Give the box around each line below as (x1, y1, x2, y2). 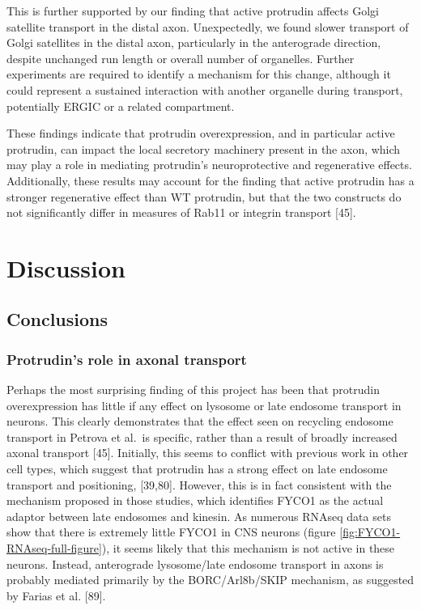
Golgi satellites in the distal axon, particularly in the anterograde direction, (6, 34, 381, 51)
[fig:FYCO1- (339, 523, 401, 540)
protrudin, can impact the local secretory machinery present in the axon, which (6, 140, 401, 157)
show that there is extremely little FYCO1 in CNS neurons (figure (6, 523, 336, 540)
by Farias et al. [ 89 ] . (6, 587, 106, 604)
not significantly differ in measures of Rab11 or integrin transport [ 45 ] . (6, 204, 356, 221)
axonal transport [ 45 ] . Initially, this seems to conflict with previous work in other (6, 444, 409, 461)
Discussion (6, 251, 125, 284)
